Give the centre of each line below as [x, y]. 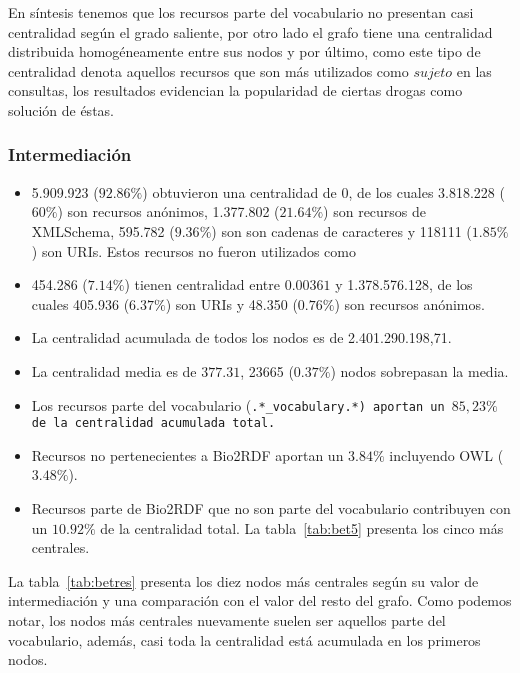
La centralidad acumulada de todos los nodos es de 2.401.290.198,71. [241, 337]
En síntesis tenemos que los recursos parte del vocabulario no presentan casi [241, 12]
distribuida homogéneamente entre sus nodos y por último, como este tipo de [244, 51]
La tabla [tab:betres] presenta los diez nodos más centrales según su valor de [243, 580]
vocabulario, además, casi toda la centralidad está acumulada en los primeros [244, 639]
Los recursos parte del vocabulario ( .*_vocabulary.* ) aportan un [238, 404]
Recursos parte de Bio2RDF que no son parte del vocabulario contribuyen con [271, 508]
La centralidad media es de [114, 370]
